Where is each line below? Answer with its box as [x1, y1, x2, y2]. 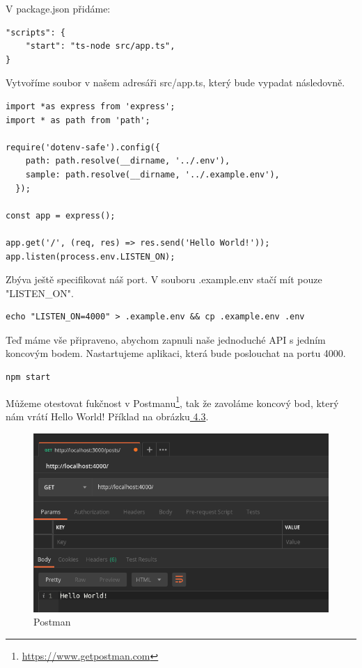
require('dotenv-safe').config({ [6, 142, 160, 152]
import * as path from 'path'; [6, 115, 150, 125]
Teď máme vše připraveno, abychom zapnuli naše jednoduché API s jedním [6, 332, 326, 347]
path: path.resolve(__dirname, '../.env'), [25, 156, 230, 166]
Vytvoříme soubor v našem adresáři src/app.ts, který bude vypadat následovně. [6, 75, 345, 90]
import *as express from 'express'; [6, 101, 175, 111]
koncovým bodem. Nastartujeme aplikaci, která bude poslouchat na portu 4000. [6, 346, 346, 360]
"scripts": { [6, 27, 65, 38]
